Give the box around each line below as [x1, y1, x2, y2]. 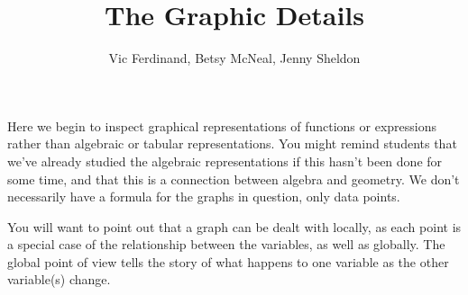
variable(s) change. [7, 270, 111, 289]
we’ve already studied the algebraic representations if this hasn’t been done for [7, 151, 443, 170]
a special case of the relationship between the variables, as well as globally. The [7, 235, 445, 254]
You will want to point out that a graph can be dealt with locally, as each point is [7, 217, 462, 236]
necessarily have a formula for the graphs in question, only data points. [7, 187, 400, 206]
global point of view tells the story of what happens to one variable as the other [7, 252, 449, 271]
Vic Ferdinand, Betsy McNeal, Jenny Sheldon [108, 49, 361, 67]
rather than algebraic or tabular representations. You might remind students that [7, 134, 457, 153]
